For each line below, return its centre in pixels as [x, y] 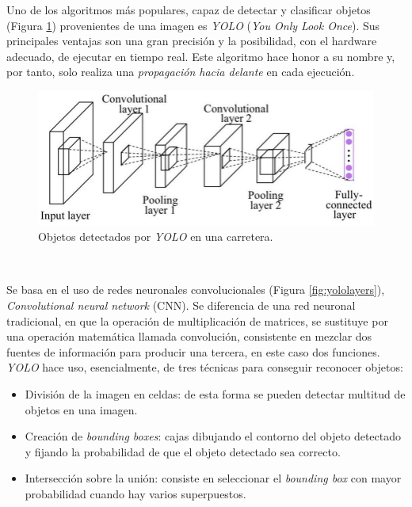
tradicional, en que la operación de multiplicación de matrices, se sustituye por [197, 320]
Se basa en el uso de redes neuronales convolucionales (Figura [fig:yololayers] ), [196, 290]
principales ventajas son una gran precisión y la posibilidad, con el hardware [192, 41]
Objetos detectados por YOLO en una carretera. [156, 236]
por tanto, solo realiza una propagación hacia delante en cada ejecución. [181, 72]
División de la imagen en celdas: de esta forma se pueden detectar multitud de [215, 393]
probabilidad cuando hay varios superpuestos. [135, 493]
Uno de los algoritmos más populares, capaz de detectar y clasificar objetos [189, 10]
